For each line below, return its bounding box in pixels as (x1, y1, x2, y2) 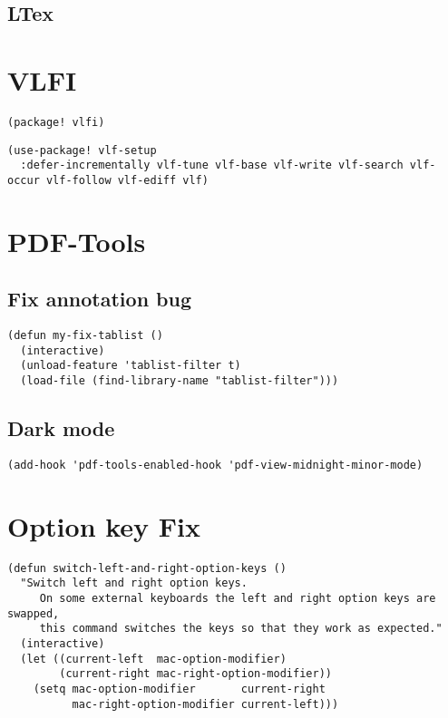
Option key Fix (7, 507, 201, 544)
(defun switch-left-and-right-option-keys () (7, 561, 287, 575)
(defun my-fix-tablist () (7, 329, 163, 343)
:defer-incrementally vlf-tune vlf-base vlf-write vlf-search (20, 159, 404, 172)
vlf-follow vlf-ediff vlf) (45, 173, 209, 187)
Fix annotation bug (7, 285, 192, 313)
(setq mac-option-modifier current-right (33, 682, 326, 695)
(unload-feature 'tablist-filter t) (20, 359, 241, 373)
